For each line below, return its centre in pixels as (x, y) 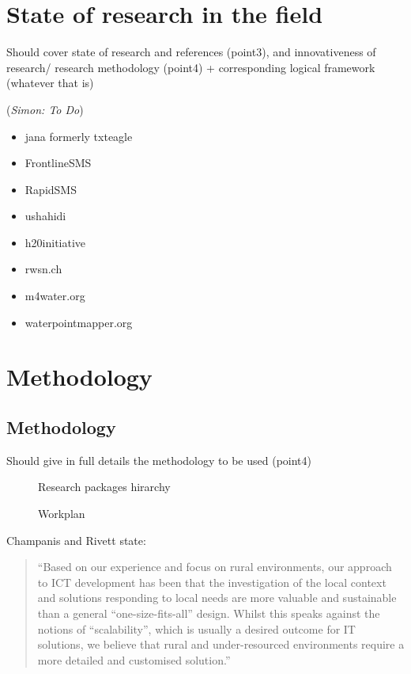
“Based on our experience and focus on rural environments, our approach (215, 567)
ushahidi (45, 216)
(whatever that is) (50, 83)
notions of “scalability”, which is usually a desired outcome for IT (196, 628)
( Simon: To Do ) (45, 109)
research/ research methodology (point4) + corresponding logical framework (191, 67)
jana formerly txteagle (79, 136)
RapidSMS (51, 189)
